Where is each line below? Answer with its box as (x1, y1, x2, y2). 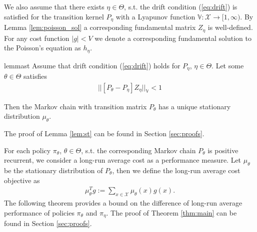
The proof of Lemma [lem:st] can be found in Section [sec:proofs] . (4, 128, 204, 139)
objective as (4, 175, 40, 185)
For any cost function (4, 32, 69, 43)
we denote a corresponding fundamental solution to (94, 32, 251, 43)
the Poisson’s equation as (4, 42, 81, 53)
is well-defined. (207, 22, 253, 32)
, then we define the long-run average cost (112, 165, 240, 175)
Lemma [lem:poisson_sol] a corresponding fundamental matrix (4, 22, 196, 32)
